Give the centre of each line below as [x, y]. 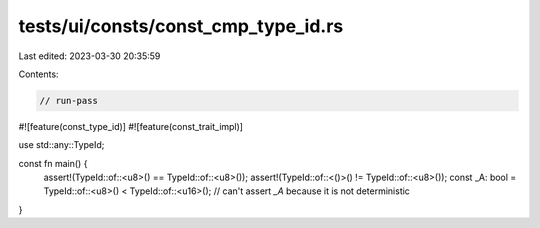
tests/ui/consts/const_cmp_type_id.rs [181, 26]
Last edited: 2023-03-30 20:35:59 [89, 56]
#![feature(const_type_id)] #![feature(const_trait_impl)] [131, 126]
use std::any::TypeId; [61, 145]
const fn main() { [53, 163]
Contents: [38, 74]
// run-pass [69, 100]
